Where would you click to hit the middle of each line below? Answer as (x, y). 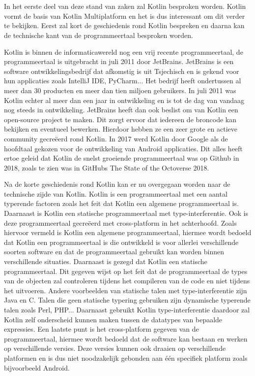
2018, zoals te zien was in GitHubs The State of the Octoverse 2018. (107, 167)
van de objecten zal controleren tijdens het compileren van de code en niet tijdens (127, 281)
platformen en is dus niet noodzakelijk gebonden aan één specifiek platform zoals (126, 358)
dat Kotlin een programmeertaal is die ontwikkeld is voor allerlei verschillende (121, 242)
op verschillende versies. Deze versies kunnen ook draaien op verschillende (115, 348)
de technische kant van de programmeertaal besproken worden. (99, 35)
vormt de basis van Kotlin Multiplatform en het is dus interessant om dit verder (125, 16)
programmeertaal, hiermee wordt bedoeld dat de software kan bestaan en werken (126, 338)
